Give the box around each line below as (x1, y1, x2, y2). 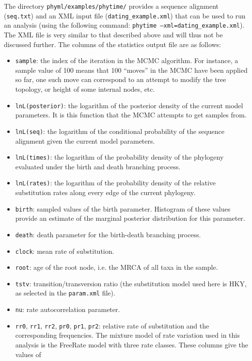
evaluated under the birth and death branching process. (15, 161, 181, 171)
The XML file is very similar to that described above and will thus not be (4, 29, 223, 39)
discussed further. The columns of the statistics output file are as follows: (4, 39, 221, 49)
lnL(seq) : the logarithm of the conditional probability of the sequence (15, 126, 224, 136)
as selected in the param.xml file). (15, 288, 115, 298)
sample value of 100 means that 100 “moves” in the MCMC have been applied (15, 65, 248, 75)
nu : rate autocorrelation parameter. (15, 304, 120, 314)
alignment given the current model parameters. (15, 135, 155, 146)
